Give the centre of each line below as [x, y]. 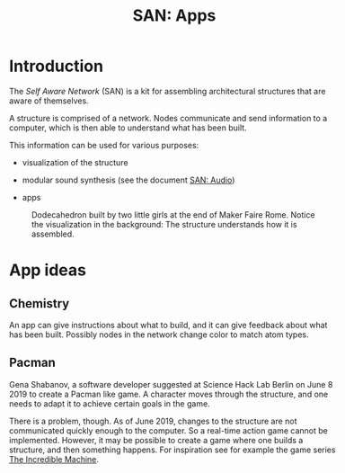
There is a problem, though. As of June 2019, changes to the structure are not [153, 421]
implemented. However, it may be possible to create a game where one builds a [156, 440]
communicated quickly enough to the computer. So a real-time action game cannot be [169, 430]
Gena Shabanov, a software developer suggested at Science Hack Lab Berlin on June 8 [171, 384]
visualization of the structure [75, 162]
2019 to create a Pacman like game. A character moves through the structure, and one [169, 394]
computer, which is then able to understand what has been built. [128, 128]
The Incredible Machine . [54, 459]
